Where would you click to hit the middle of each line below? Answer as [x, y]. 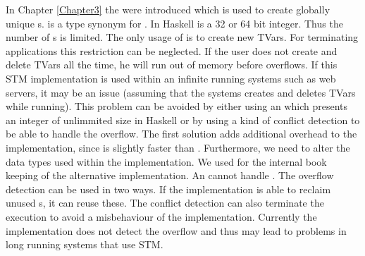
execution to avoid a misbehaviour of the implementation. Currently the [161, 216]
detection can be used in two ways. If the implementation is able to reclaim [168, 189]
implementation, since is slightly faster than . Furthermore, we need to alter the [178, 147]
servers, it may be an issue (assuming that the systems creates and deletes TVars [181, 92]
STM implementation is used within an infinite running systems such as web [171, 78]
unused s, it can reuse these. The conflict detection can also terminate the [165, 203]
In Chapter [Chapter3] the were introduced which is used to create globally [168, 9]
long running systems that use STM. [85, 244]
